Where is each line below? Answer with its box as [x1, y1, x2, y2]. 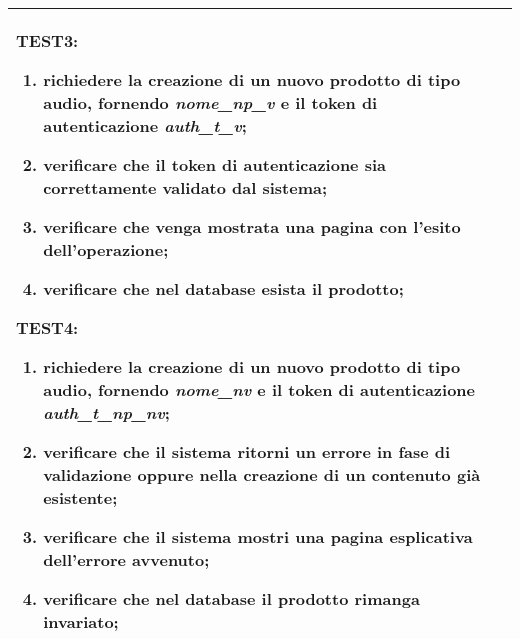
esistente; [43, 486, 118, 509]
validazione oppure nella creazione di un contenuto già [43, 463, 481, 486]
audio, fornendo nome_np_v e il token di [43, 91, 378, 114]
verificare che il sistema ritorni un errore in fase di [43, 440, 451, 463]
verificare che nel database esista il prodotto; [43, 277, 404, 300]
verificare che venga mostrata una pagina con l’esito [43, 215, 461, 238]
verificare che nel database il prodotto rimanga [43, 587, 420, 610]
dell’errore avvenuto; [43, 548, 210, 571]
